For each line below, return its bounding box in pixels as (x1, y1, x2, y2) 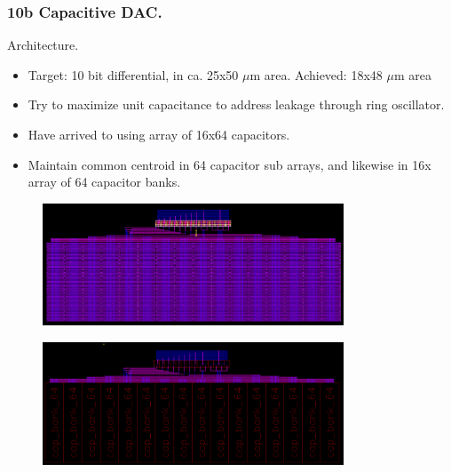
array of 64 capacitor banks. (28, 172, 181, 191)
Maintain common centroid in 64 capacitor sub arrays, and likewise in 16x (28, 155, 431, 173)
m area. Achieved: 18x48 (249, 65, 383, 84)
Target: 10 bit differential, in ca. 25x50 (28, 65, 239, 84)
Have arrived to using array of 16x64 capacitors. (28, 125, 290, 143)
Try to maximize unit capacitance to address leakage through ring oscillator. (28, 95, 445, 114)
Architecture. (7, 36, 79, 54)
